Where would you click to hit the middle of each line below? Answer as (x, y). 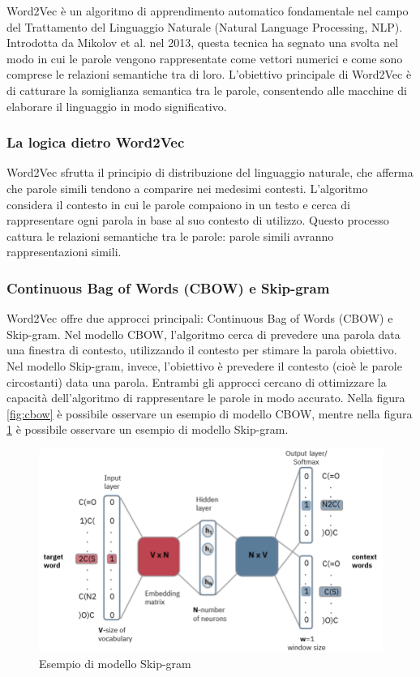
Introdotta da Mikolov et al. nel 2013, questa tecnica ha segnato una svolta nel (202, 43)
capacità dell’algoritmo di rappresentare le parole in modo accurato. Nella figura (206, 398)
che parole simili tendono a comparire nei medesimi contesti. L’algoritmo (187, 188)
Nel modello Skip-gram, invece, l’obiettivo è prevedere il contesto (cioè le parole (204, 365)
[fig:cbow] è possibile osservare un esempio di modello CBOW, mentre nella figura (210, 413)
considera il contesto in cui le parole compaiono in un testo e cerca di (178, 204)
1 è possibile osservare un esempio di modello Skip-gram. (148, 429)
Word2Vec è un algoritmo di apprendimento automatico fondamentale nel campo (208, 11)
